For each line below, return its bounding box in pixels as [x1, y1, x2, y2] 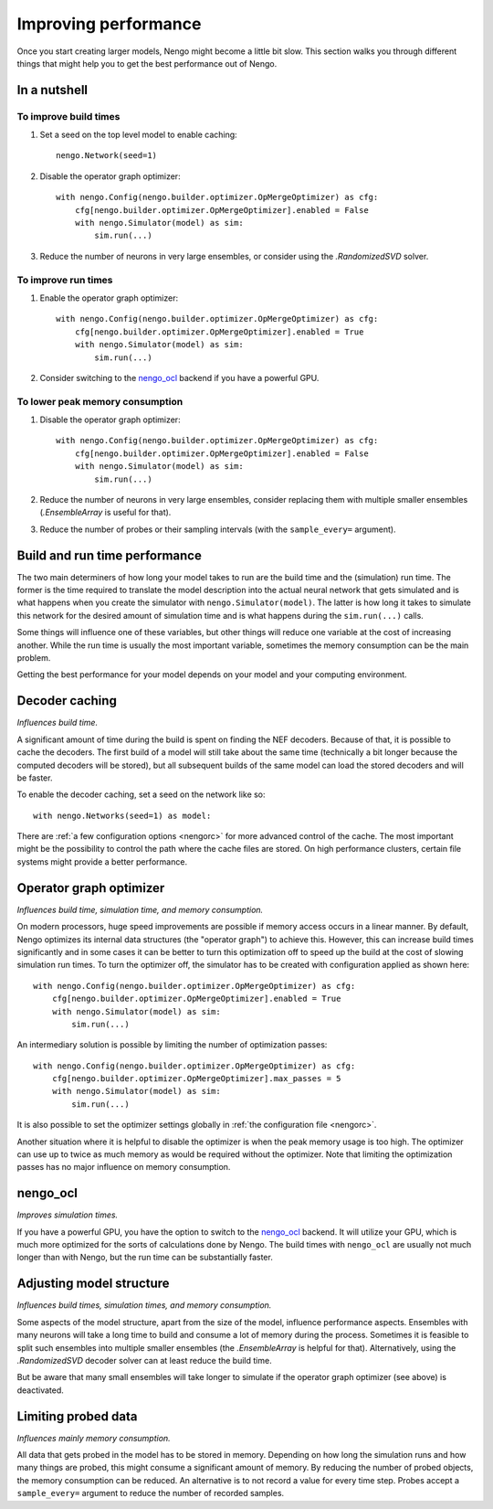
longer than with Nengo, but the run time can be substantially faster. [16, 1252, 273, 1263]
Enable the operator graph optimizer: [39, 292, 178, 303]
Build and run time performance [16, 547, 203, 563]
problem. [16, 653, 51, 664]
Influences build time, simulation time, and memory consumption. [16, 904, 264, 915]
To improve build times [16, 110, 121, 122]
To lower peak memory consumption [16, 395, 184, 408]
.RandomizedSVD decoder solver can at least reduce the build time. [16, 1355, 273, 1366]
